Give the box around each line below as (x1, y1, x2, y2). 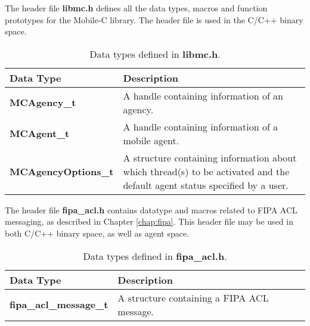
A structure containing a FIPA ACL (117, 290, 269, 305)
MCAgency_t (10, 95, 76, 110)
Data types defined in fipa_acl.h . (83, 249, 227, 263)
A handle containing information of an (123, 88, 284, 103)
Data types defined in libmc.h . (89, 46, 221, 61)
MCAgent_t (10, 126, 70, 141)
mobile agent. (123, 133, 179, 147)
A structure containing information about (123, 150, 297, 164)
